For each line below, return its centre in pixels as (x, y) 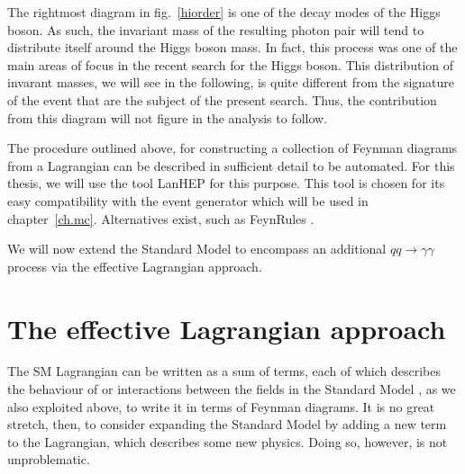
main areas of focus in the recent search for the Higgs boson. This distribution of (231, 64)
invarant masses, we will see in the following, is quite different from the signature (231, 82)
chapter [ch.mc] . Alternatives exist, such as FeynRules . (161, 218)
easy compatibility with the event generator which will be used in (188, 200)
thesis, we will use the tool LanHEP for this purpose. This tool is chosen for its (226, 183)
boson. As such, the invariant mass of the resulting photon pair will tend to (216, 29)
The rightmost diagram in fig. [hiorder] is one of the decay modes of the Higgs (224, 12)
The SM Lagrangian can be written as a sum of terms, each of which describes (224, 371)
